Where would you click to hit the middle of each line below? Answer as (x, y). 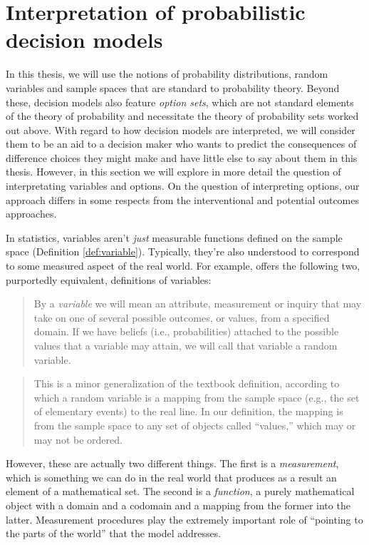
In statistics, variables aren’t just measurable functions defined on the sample (174, 237)
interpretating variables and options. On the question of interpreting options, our (183, 186)
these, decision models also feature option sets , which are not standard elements (180, 102)
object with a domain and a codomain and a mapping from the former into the (178, 505)
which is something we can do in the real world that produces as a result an (171, 477)
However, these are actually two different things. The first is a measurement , (172, 463)
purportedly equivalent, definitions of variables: (109, 279)
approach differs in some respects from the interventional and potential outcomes (183, 199)
